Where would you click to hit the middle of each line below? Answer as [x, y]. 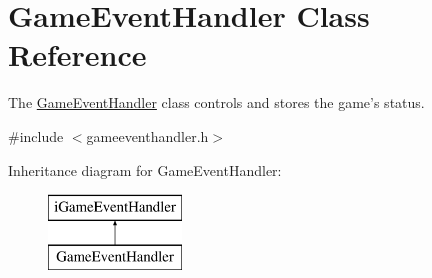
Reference [77, 54]
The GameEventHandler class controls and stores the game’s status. [216, 102]
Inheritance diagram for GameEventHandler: [145, 169]
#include [36, 135]
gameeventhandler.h [147, 135]
